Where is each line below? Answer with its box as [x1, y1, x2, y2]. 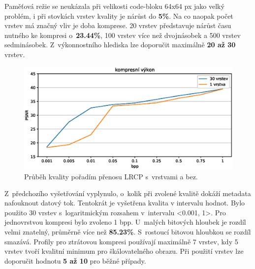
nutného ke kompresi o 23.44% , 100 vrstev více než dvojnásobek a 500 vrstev [4, 30, 241, 40]
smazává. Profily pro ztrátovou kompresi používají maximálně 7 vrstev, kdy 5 [4, 236, 238, 246]
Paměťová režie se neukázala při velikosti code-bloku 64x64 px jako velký [4, 1, 224, 11]
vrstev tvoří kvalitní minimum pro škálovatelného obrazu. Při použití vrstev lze [4, 246, 244, 256]
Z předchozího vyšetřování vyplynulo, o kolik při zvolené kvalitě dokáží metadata [4, 188, 251, 198]
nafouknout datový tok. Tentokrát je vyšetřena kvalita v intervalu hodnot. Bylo [4, 198, 245, 208]
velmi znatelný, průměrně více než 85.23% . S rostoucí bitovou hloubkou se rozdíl [4, 227, 251, 237]
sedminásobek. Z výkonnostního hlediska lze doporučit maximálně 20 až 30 [4, 39, 236, 50]
